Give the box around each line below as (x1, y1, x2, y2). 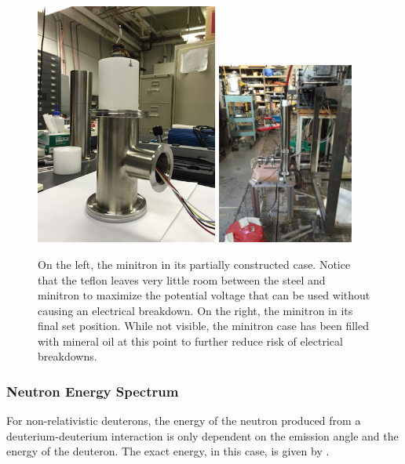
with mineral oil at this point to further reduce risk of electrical (38, 332, 343, 349)
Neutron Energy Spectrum (6, 381, 179, 401)
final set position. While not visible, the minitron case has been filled (38, 317, 370, 334)
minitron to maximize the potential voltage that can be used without (38, 287, 370, 303)
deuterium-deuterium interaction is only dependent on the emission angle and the (6, 427, 399, 444)
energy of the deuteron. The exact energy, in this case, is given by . (6, 443, 330, 459)
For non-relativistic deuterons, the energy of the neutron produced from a (6, 412, 361, 429)
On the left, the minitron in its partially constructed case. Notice (38, 256, 351, 272)
